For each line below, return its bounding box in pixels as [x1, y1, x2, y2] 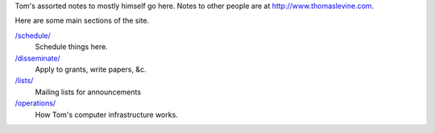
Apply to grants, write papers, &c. [35, 64, 147, 74]
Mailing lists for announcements [35, 87, 141, 97]
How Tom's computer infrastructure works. [35, 110, 179, 119]
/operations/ [14, 98, 56, 108]
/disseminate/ [14, 53, 60, 63]
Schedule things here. [35, 42, 108, 52]
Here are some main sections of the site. [14, 16, 149, 26]
